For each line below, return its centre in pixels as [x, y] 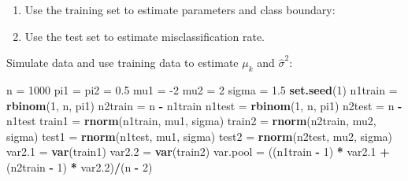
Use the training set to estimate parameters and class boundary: [180, 9]
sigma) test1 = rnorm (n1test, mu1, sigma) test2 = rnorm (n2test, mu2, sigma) [199, 136]
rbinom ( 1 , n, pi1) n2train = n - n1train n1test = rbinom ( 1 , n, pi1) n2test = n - [204, 105]
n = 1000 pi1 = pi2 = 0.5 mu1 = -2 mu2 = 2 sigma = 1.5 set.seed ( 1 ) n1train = [202, 89]
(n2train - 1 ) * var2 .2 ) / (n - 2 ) [80, 166]
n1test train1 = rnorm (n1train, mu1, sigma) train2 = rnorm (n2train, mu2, [191, 121]
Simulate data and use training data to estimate [122, 63]
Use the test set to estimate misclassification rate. [145, 36]
